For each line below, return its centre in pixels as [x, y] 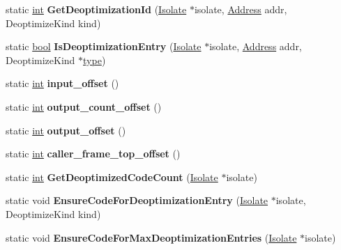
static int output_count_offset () [84, 106]
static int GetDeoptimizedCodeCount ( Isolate [112, 177]
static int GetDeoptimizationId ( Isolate [96, 9]
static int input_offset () [62, 83]
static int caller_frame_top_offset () [93, 154]
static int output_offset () [66, 130]
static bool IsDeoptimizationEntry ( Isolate [104, 46]
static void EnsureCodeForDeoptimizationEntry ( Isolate [137, 200]
